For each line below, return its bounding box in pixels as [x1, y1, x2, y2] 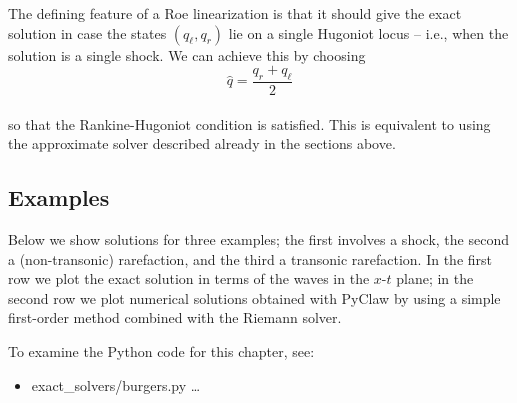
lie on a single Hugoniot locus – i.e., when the [228, 22, 509, 43]
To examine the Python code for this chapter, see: [8, 340, 315, 361]
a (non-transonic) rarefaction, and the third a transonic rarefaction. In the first [8, 248, 492, 269]
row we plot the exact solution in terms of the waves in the [8, 268, 370, 289]
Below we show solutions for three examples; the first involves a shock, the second [8, 229, 509, 249]
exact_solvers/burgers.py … [31, 374, 201, 395]
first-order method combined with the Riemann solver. [8, 307, 342, 328]
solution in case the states [8, 22, 167, 43]
